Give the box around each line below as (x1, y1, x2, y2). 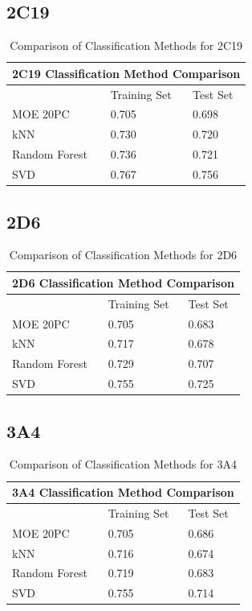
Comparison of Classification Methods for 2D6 (9, 246, 238, 263)
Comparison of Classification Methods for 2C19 (10, 37, 242, 54)
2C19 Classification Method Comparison (12, 64, 241, 81)
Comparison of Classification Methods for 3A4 (9, 456, 237, 473)
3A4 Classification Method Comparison (12, 484, 234, 501)
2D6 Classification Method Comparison (12, 274, 234, 291)
